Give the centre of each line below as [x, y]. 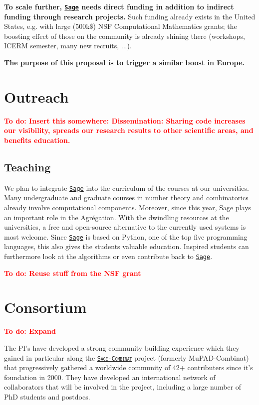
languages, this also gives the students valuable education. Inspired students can [127, 246]
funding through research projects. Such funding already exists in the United [130, 16]
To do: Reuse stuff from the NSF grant [73, 273]
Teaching [27, 167]
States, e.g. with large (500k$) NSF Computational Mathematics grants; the [121, 26]
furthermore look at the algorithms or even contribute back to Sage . [108, 256]
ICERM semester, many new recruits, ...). [68, 46]
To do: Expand [30, 331]
